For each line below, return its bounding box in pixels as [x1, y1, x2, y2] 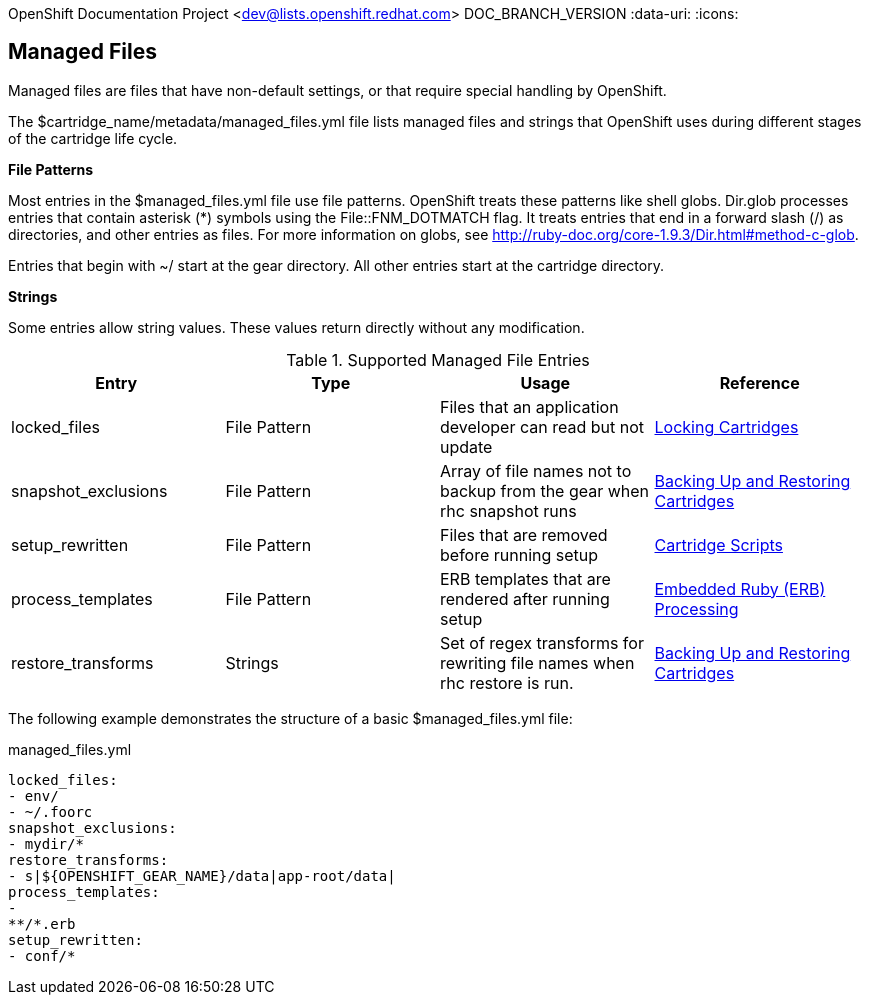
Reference [719, 372, 800, 393]
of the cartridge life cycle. [8, 129, 178, 147]
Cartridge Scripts [654, 534, 783, 555]
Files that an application [440, 396, 619, 417]
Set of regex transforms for [440, 632, 644, 653]
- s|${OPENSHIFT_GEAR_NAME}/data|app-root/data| [8, 867, 396, 884]
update [440, 436, 493, 457]
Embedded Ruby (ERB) [654, 578, 826, 599]
